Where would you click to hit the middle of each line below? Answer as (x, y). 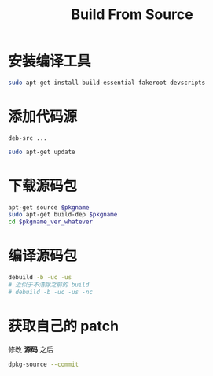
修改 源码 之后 (31, 349)
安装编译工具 (50, 61)
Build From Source (132, 15)
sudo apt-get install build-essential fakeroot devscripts (107, 83)
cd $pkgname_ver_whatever (50, 222)
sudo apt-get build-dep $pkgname (63, 215)
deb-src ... (28, 138)
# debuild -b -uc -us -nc (50, 292)
